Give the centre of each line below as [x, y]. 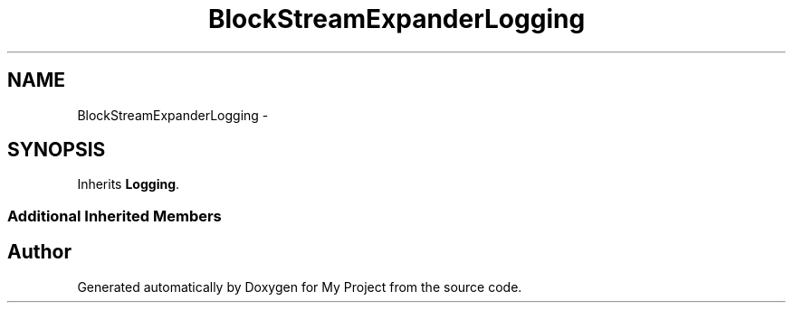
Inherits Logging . [129, 184]
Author [39, 252]
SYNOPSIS [57, 150]
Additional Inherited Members [115, 216]
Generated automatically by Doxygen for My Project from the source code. [300, 287]
